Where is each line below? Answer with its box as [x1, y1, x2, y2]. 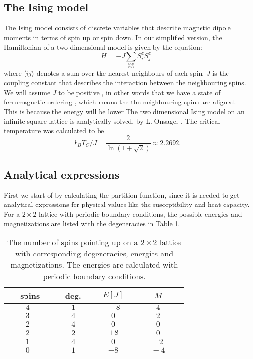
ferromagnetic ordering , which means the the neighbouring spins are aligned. [4, 97, 236, 107]
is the [212, 68, 229, 78]
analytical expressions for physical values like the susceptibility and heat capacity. [4, 199, 250, 209]
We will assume [4, 87, 51, 97]
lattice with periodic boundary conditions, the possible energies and [39, 208, 242, 219]
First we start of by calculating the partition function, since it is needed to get [4, 189, 240, 200]
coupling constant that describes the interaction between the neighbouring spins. [4, 77, 246, 87]
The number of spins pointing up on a [7, 236, 138, 248]
